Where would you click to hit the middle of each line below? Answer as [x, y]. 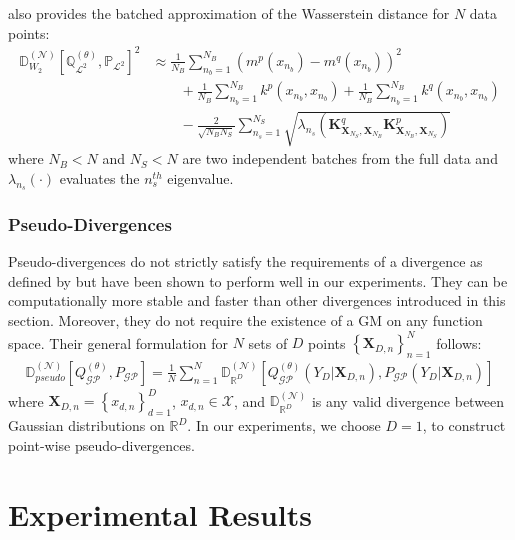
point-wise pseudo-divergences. [101, 444]
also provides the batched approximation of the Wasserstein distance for [229, 13]
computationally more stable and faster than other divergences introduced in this [257, 300]
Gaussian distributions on [86, 425]
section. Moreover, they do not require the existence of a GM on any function [245, 320]
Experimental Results [160, 513]
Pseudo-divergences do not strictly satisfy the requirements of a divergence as [245, 261]
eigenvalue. [200, 177]
